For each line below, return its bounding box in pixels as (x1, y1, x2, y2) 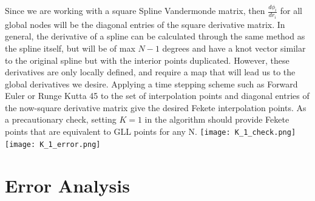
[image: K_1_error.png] (5, 140, 101, 149)
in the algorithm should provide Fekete (144, 113, 290, 126)
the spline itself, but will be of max (5, 41, 135, 54)
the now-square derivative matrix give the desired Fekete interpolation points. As (5, 101, 307, 114)
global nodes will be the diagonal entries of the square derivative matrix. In (5, 18, 285, 30)
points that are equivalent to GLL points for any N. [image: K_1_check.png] (5, 125, 296, 138)
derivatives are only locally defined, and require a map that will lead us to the (5, 66, 296, 78)
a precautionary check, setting (5, 113, 117, 126)
